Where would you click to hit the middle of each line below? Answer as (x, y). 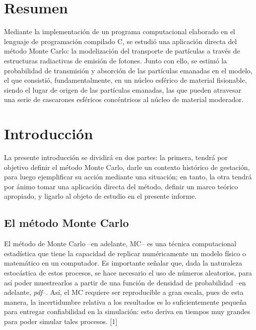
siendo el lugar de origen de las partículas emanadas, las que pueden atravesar (123, 89)
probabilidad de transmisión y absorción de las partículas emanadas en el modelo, (128, 70)
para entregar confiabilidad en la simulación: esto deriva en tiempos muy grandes (127, 311)
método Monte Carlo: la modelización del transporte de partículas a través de (122, 51)
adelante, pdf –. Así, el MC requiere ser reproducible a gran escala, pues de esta (124, 292)
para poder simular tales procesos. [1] (61, 321)
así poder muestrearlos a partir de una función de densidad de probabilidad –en (125, 282)
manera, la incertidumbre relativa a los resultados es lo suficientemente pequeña (125, 302)
